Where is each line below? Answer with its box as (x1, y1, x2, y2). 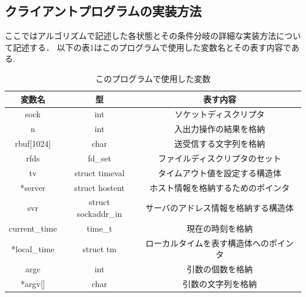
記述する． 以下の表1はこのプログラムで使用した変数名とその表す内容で (12, 41, 291, 53)
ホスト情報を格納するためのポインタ (149, 181, 290, 193)
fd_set (88, 151, 111, 164)
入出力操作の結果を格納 (174, 123, 265, 135)
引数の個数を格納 (187, 263, 253, 275)
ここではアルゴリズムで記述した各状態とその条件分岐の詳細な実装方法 (5, 29, 277, 42)
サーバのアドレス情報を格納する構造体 (145, 202, 294, 214)
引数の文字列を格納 (182, 278, 257, 290)
